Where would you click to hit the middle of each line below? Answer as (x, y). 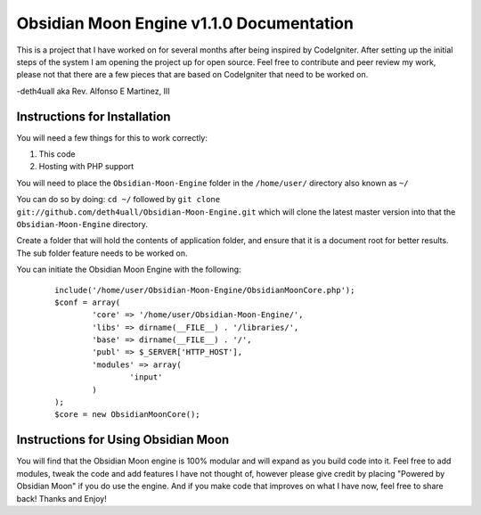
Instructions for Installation (94, 116)
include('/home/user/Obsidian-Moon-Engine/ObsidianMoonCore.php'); (205, 290)
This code (57, 154)
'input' (146, 377)
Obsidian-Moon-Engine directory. (82, 224)
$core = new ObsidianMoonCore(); (127, 415)
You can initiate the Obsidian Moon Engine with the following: (129, 270)
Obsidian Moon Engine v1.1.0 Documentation (185, 23)
